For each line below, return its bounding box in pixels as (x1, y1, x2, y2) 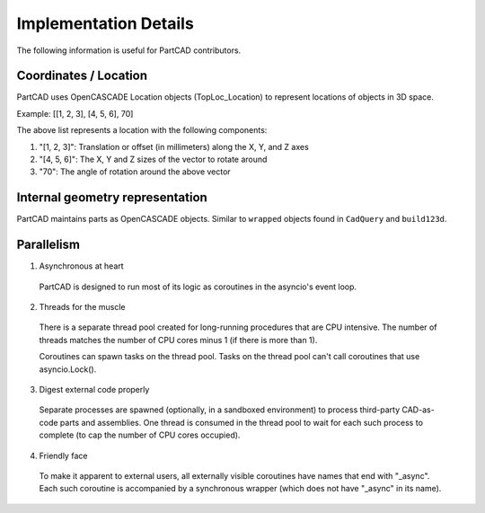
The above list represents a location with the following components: (16, 125, 268, 136)
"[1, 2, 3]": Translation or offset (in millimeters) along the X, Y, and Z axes (39, 141, 309, 152)
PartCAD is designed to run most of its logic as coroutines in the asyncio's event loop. (39, 281, 357, 292)
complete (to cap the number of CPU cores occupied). (39, 429, 241, 440)
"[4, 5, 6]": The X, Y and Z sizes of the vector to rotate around (39, 154, 268, 165)
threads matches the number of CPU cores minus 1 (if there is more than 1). (39, 334, 318, 345)
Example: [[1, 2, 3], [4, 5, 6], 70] (16, 108, 134, 119)
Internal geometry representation (16, 190, 208, 206)
